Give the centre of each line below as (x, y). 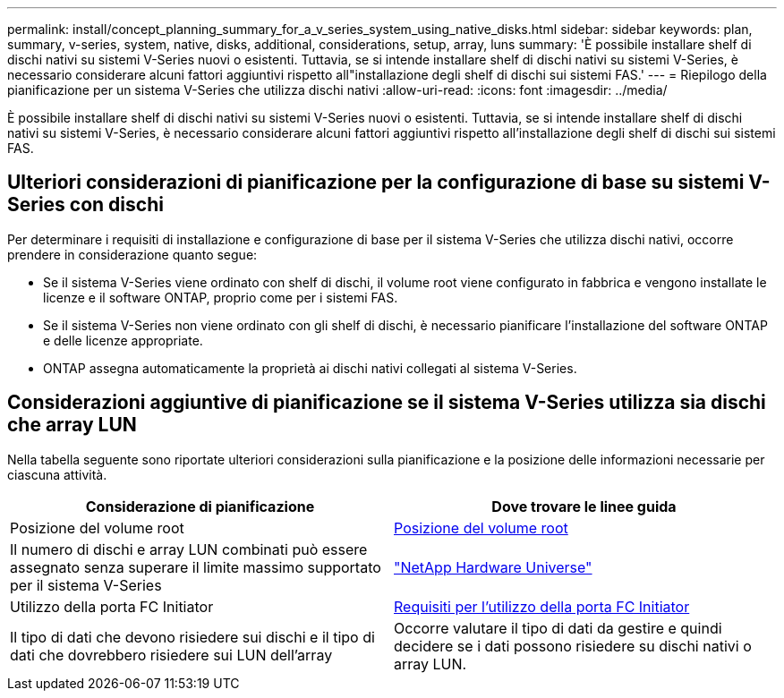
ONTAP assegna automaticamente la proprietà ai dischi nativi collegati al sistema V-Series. (310, 368)
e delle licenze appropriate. (123, 340)
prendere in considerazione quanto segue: (132, 254)
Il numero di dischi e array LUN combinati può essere (189, 549)
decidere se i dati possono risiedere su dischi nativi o (573, 646)
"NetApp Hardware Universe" (493, 567)
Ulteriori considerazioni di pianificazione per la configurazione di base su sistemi (376, 183)
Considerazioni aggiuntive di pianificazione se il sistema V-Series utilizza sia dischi (387, 403)
